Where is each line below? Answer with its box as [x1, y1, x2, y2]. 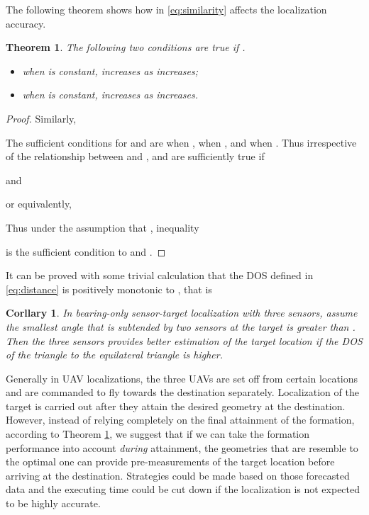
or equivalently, [6, 196, 72, 211]
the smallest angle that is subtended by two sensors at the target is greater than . [6, 319, 356, 334]
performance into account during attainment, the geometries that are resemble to [6, 440, 358, 455]
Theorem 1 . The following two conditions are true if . [6, 40, 246, 55]
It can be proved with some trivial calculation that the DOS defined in [6, 268, 314, 283]
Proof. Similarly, [6, 111, 77, 125]
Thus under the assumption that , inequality [6, 220, 199, 234]
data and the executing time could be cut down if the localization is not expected [6, 482, 360, 497]
